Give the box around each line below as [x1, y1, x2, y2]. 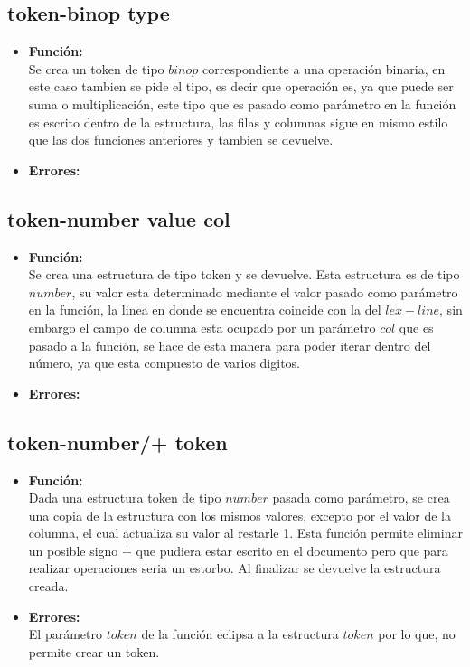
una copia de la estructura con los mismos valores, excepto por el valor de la [28, 505, 451, 524]
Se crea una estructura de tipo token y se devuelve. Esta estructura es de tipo [28, 265, 460, 284]
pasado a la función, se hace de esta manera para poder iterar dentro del [28, 335, 431, 354]
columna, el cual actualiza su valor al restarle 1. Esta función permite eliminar [28, 523, 463, 542]
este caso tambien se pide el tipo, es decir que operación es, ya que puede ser [28, 77, 454, 96]
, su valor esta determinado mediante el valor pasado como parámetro [71, 282, 458, 301]
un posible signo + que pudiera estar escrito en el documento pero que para [28, 540, 448, 559]
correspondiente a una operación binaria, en [202, 59, 446, 78]
